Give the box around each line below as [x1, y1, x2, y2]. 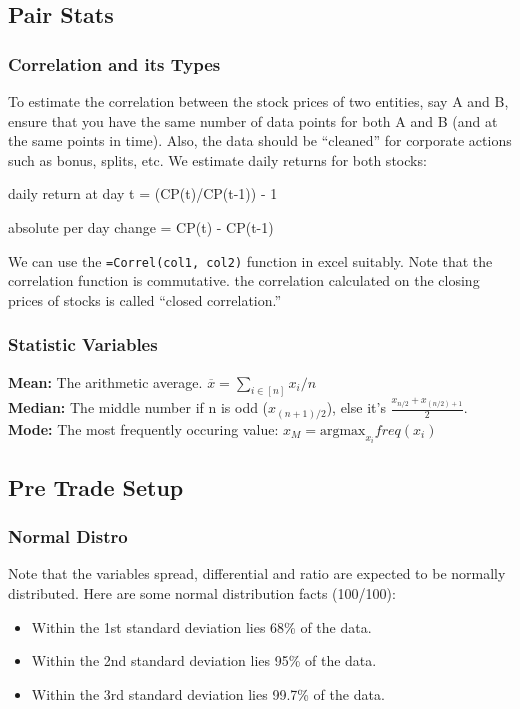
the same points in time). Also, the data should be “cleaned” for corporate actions [8, 130, 512, 151]
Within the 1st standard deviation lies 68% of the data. [31, 616, 372, 637]
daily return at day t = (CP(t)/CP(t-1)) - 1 [8, 183, 278, 204]
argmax [319, 423, 366, 438]
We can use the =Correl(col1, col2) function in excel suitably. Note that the [8, 250, 493, 271]
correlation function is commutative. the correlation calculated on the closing [8, 270, 480, 291]
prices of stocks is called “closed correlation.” [8, 289, 282, 310]
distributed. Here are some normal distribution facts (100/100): [8, 582, 396, 603]
